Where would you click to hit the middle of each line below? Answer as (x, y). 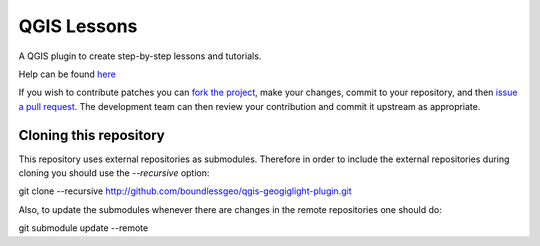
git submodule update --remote (83, 228)
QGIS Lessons (78, 26)
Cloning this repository (91, 135)
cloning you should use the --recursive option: (114, 173)
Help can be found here (67, 74)
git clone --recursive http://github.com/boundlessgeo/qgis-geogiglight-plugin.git (185, 191)
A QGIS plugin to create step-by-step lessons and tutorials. (140, 56)
